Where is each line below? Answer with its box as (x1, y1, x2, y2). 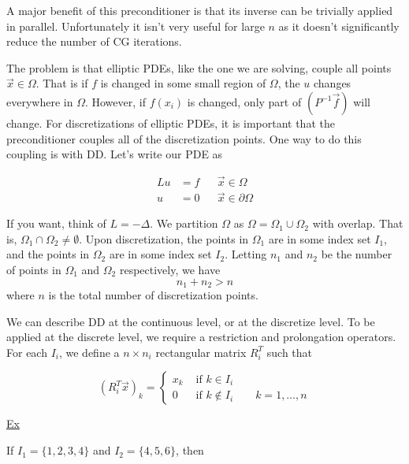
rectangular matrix (155, 343, 247, 360)
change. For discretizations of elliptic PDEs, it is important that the (6, 114, 335, 131)
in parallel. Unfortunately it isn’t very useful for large (6, 17, 265, 34)
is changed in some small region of (100, 75, 266, 91)
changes (313, 75, 351, 91)
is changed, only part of (187, 93, 302, 110)
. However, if (84, 93, 146, 110)
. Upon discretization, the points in (79, 230, 249, 247)
